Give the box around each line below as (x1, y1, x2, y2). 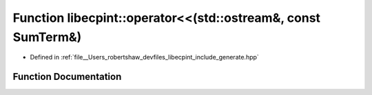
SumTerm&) (12, 29, 82, 44)
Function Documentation (12, 71, 122, 83)
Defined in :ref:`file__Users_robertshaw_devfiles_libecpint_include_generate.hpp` (30, 53, 260, 62)
